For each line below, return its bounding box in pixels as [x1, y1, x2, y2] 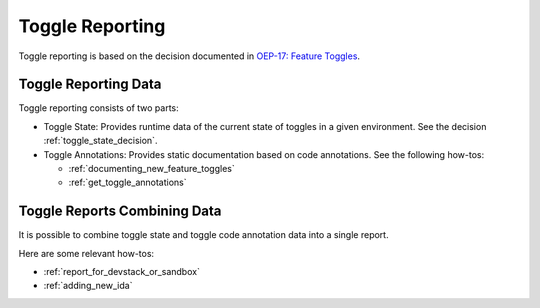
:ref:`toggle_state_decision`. [43, 135, 158, 147]
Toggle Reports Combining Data [18, 203, 222, 220]
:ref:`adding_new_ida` [43, 280, 133, 292]
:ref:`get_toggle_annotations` [68, 176, 187, 189]
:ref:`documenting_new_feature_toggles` [68, 163, 235, 175]
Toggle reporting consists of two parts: [18, 102, 179, 114]
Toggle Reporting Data [18, 76, 162, 93]
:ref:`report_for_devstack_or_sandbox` [43, 266, 200, 278]
